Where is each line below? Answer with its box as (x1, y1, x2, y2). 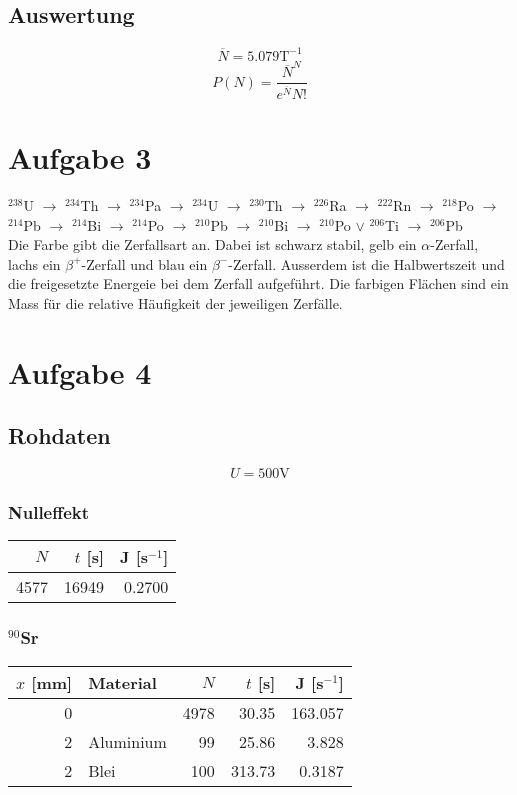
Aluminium (88, 729, 167, 753)
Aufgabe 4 (8, 351, 152, 392)
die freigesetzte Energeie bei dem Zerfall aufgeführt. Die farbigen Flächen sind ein (8, 273, 509, 294)
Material (88, 670, 157, 694)
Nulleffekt (8, 500, 90, 525)
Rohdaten (8, 420, 111, 451)
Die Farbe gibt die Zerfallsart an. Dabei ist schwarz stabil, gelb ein (8, 234, 417, 255)
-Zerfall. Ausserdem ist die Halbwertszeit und (228, 253, 505, 274)
